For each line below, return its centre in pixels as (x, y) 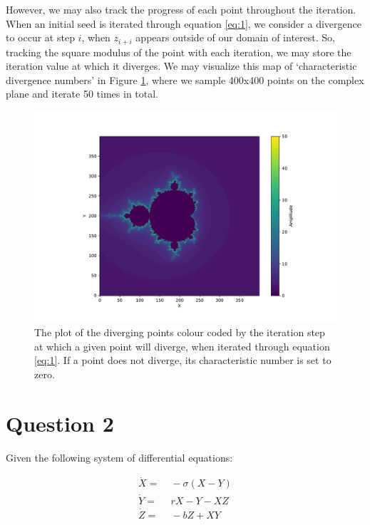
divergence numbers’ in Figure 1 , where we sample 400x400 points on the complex (185, 79)
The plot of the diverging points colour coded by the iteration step (180, 332)
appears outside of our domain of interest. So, (235, 37)
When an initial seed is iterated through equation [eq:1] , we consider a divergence (184, 23)
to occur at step (40, 37)
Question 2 (60, 423)
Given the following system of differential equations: (119, 457)
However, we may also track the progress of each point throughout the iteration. (181, 9)
